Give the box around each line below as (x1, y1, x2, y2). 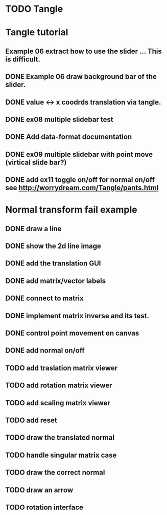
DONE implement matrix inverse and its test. (5, 311, 150, 320)
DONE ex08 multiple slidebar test (5, 115, 113, 123)
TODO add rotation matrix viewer (5, 381, 112, 390)
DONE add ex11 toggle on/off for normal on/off (5, 175, 155, 184)
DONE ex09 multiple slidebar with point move (5, 150, 153, 159)
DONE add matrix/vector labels (5, 276, 106, 285)
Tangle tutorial (5, 27, 68, 38)
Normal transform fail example (5, 204, 137, 216)
